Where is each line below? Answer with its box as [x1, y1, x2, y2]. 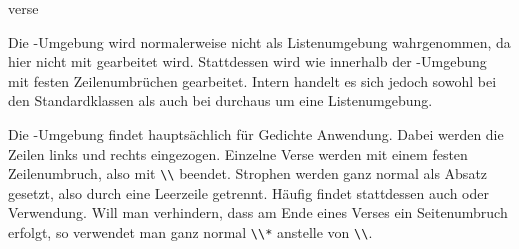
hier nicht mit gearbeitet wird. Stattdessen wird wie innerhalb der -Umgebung [8, 51, 487, 72]
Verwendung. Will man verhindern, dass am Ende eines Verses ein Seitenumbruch [8, 202, 508, 223]
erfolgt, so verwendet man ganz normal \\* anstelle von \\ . [8, 222, 373, 242]
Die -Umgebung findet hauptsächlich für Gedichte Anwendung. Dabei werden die [8, 123, 504, 144]
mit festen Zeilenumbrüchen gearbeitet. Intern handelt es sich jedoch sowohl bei [8, 70, 497, 91]
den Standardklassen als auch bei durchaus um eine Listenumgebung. [8, 90, 433, 111]
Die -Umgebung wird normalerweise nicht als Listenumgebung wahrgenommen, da [8, 31, 511, 52]
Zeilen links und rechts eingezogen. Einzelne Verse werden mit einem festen [8, 143, 468, 164]
